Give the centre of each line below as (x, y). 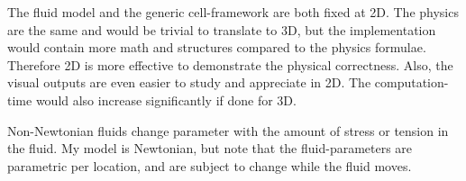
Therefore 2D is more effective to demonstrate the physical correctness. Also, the (230, 64)
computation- (411, 82)
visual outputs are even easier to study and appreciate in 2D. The (189, 82)
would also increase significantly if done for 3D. (166, 100)
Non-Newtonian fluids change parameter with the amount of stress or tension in (228, 130)
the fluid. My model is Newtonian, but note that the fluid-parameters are (210, 148)
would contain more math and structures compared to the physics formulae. (217, 47)
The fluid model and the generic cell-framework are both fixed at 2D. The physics (233, 12)
